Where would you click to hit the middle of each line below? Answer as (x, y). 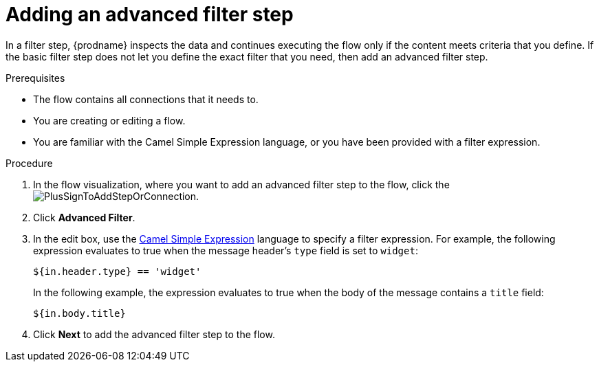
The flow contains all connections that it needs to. (146, 99)
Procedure (29, 163)
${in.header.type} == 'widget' (117, 271)
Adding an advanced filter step (150, 14)
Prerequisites (35, 78)
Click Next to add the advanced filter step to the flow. (154, 334)
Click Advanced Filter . (84, 217)
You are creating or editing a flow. (109, 120)
